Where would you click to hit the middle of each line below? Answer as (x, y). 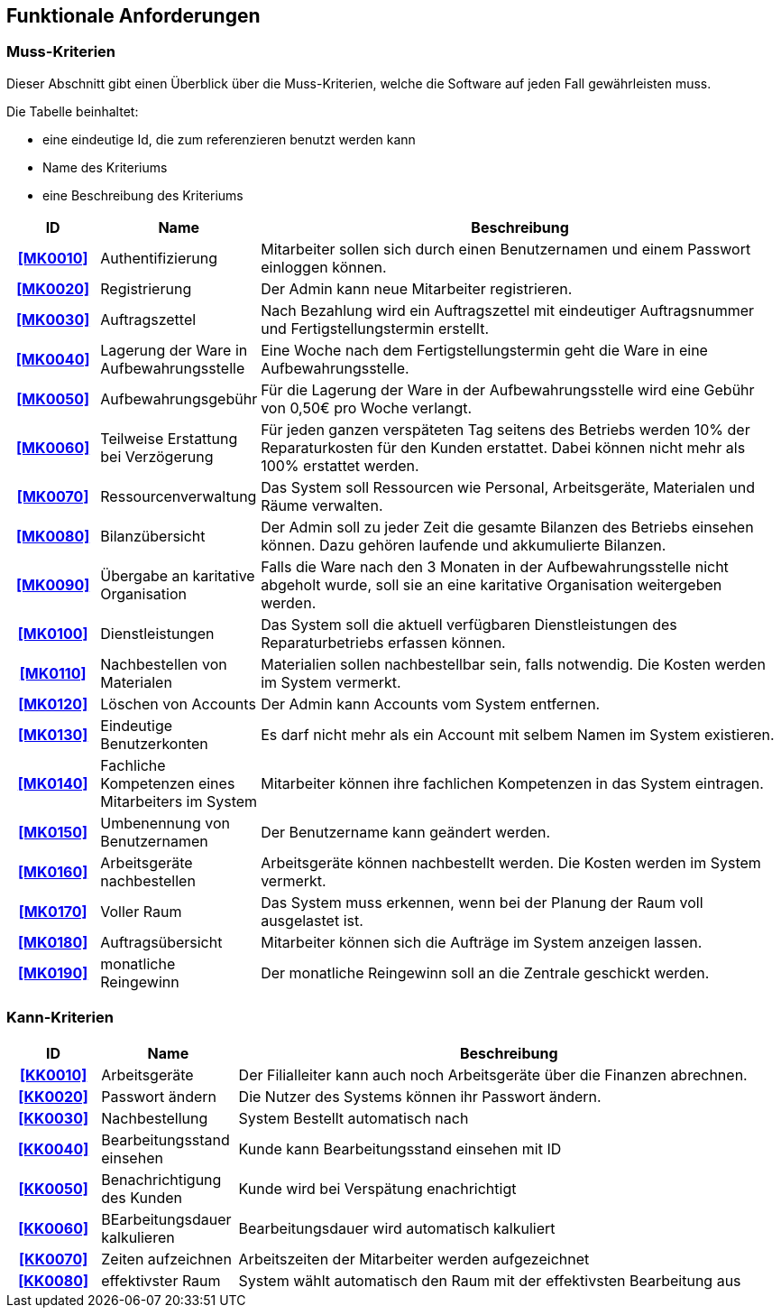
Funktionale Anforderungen (133, 16)
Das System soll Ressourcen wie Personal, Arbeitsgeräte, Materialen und (508, 487)
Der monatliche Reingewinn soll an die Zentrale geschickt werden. (485, 972)
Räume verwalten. (322, 505)
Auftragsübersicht (161, 942)
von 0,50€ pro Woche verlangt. (367, 407)
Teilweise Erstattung (169, 438)
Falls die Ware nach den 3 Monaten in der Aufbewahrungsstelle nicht (495, 566)
